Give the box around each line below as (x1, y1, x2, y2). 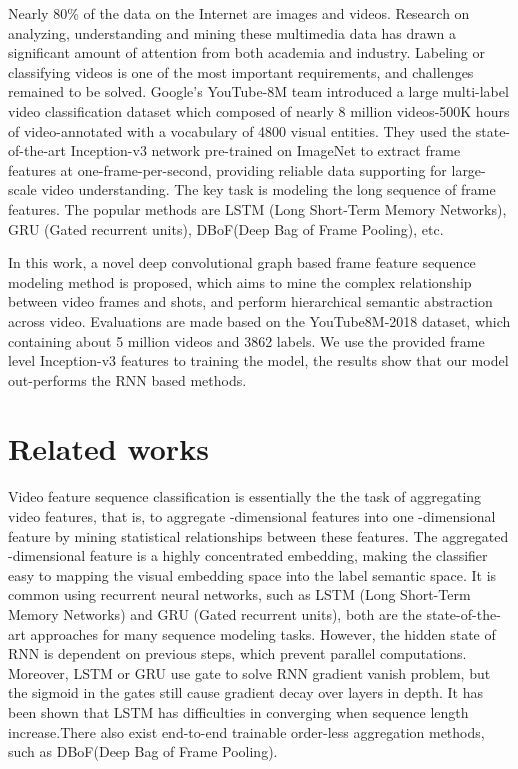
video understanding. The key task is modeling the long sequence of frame (41, 179, 496, 200)
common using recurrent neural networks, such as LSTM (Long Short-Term (8, 584, 471, 605)
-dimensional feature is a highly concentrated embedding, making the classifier (8, 545, 488, 566)
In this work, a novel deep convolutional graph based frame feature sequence (8, 252, 476, 273)
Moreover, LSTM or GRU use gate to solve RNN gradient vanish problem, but (8, 662, 491, 683)
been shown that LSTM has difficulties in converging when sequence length (8, 701, 469, 722)
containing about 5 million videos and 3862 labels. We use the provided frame (8, 330, 485, 351)
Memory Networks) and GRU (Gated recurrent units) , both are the (8, 603, 422, 624)
